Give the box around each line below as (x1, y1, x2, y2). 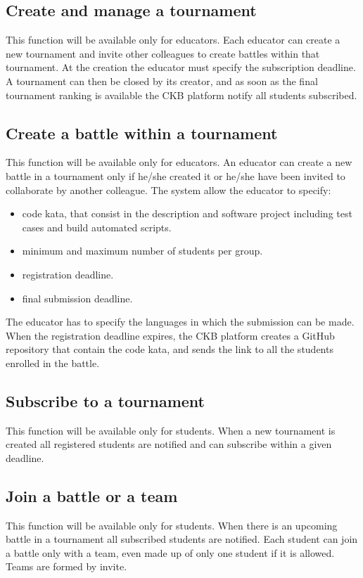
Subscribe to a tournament (6, 390, 205, 411)
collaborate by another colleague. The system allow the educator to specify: (6, 182, 331, 197)
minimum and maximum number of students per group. (22, 243, 263, 258)
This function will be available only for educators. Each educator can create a (6, 32, 340, 47)
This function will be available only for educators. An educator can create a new (6, 155, 352, 169)
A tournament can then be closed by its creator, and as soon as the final (6, 73, 318, 88)
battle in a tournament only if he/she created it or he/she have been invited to (6, 168, 345, 183)
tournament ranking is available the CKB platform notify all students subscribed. (6, 87, 357, 102)
